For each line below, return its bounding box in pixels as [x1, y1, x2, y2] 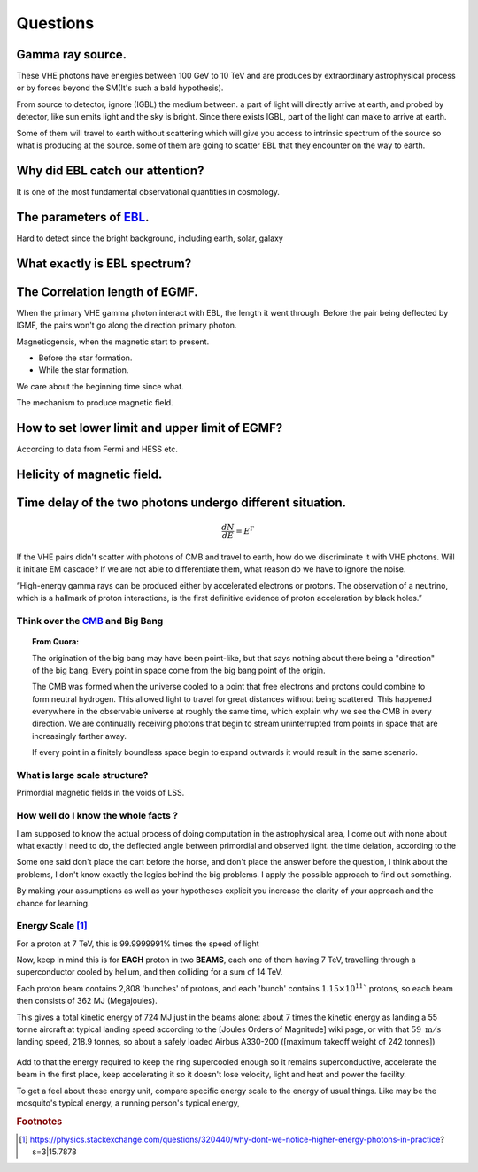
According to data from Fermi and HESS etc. [16, 443, 179, 454]
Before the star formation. [38, 352, 133, 363]
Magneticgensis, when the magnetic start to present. [16, 336, 210, 347]
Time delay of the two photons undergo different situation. [16, 495, 347, 510]
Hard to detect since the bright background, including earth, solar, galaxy [16, 233, 283, 243]
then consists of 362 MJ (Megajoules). [16, 996, 158, 1006]
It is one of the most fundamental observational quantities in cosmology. [16, 186, 281, 197]
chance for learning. [16, 898, 90, 908]
